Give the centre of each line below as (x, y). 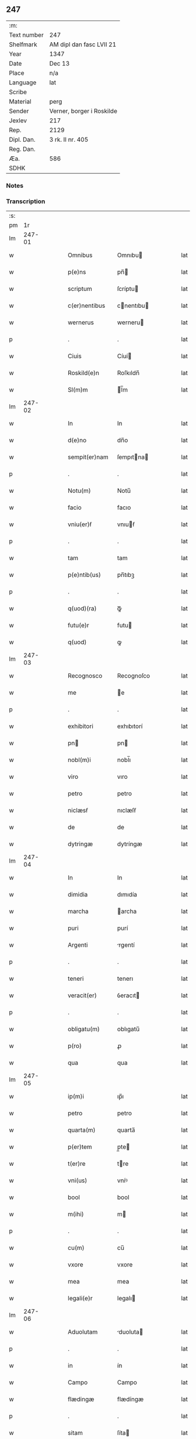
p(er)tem (80, 1147)
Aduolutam (83, 1332)
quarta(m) (82, 1130)
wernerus (81, 322)
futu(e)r (78, 626)
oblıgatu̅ (128, 1029)
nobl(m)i (80, 760)
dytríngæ (130, 844)
